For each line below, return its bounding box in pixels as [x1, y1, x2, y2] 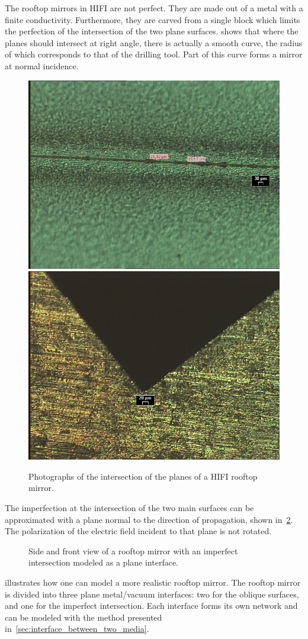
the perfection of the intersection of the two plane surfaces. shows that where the [5, 25, 299, 37]
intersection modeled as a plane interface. [28, 556, 178, 569]
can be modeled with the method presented [5, 611, 162, 623]
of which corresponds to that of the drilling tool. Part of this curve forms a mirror [5, 48, 303, 60]
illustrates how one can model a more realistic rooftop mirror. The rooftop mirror [5, 576, 301, 588]
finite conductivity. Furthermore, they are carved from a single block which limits [5, 13, 300, 25]
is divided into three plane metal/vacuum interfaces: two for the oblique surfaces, [5, 587, 299, 600]
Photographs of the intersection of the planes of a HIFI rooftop [28, 470, 258, 482]
